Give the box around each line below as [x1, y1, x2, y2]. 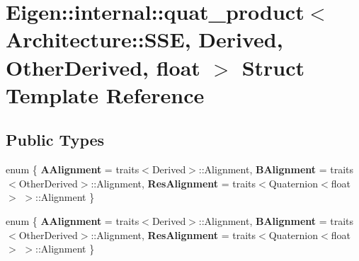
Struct [241, 52, 305, 81]
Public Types [6, 129, 105, 151]
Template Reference [6, 80, 205, 109]
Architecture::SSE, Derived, [6, 25, 283, 54]
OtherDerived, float [6, 52, 200, 81]
